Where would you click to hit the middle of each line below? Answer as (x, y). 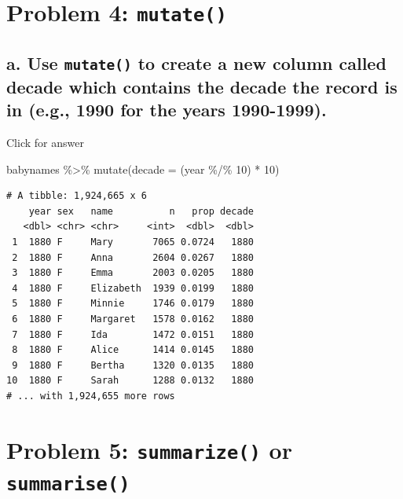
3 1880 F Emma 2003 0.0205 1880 (133, 273)
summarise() (68, 484)
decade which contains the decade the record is (202, 86)
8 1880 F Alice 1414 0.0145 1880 (133, 350)
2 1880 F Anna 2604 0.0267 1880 (133, 257)
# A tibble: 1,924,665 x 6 (77, 196)
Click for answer (45, 143)
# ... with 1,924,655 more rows (91, 396)
